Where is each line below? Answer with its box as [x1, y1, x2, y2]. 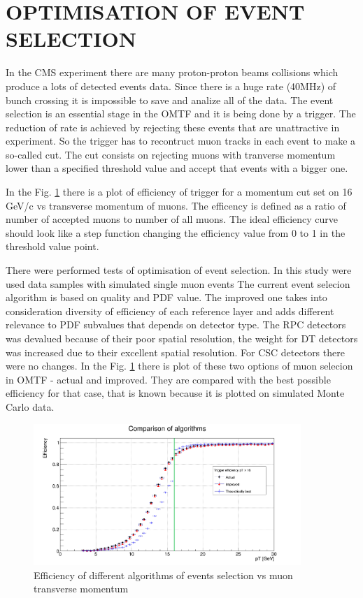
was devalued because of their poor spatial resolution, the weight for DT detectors [6, 331, 358, 345]
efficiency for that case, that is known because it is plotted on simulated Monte [6, 386, 345, 400]
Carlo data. [6, 399, 55, 414]
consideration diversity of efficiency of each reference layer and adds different [6, 303, 334, 318]
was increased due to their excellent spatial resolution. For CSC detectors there [6, 344, 345, 359]
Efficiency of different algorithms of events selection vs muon [34, 567, 293, 582]
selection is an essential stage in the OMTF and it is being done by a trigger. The [6, 106, 356, 121]
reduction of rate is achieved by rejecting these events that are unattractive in [6, 119, 340, 134]
